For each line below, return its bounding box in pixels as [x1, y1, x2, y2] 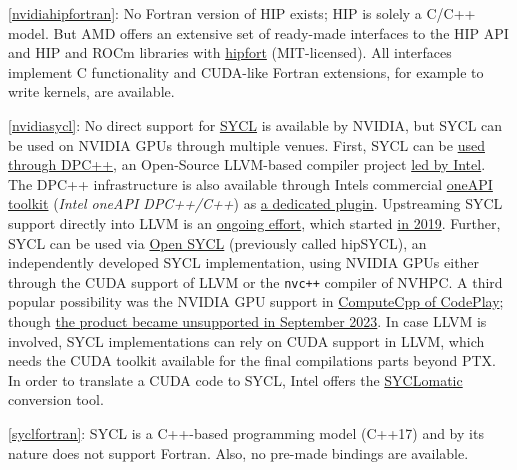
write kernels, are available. [8, 81, 175, 102]
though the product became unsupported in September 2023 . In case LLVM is [8, 310, 487, 331]
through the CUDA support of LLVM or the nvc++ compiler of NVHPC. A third [8, 271, 503, 292]
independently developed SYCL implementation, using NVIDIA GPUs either [8, 252, 480, 273]
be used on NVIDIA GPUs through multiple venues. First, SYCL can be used [8, 134, 485, 155]
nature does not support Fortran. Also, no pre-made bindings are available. [8, 442, 469, 463]
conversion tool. [8, 389, 104, 410]
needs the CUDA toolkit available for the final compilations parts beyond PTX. [8, 350, 496, 371]
